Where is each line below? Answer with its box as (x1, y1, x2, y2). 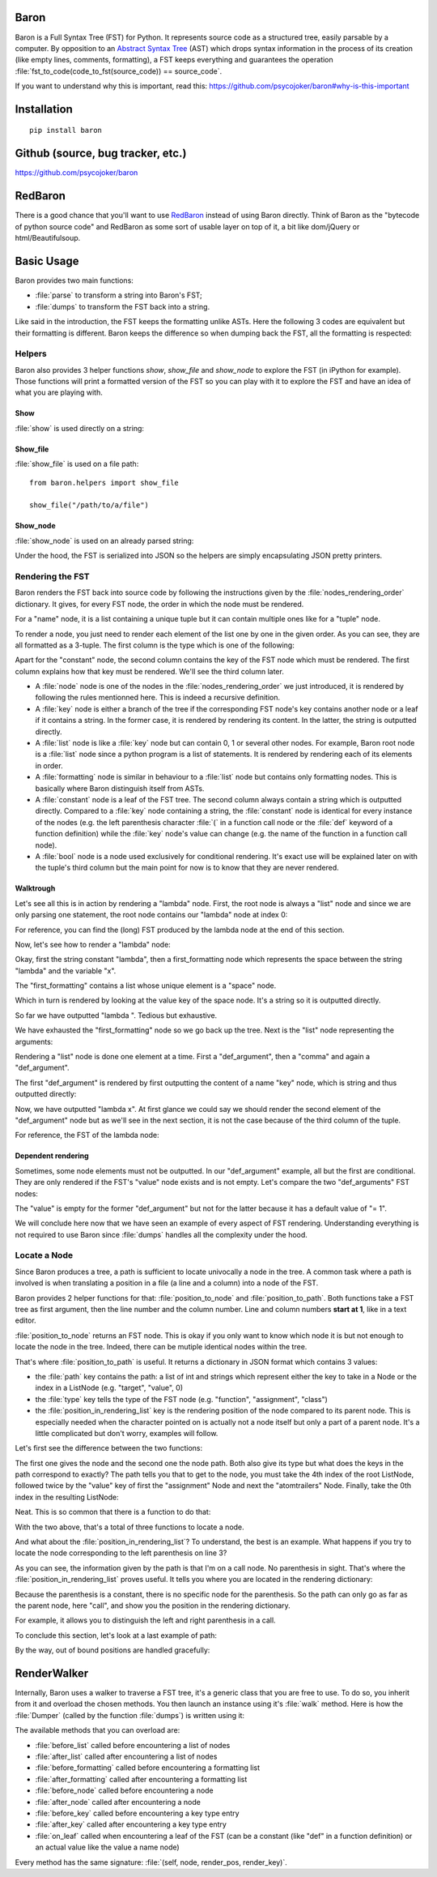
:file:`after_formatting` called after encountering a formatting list (35, 1774, 248, 1784)
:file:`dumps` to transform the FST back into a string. (35, 301, 210, 311)
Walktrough (15, 883, 56, 893)
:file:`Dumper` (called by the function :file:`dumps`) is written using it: (15, 1710, 245, 1720)
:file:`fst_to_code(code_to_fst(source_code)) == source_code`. (15, 66, 223, 76)
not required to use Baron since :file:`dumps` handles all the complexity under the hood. (15, 1229, 308, 1239)
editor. (15, 1315, 36, 1325)
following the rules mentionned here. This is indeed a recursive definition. (35, 693, 281, 703)
